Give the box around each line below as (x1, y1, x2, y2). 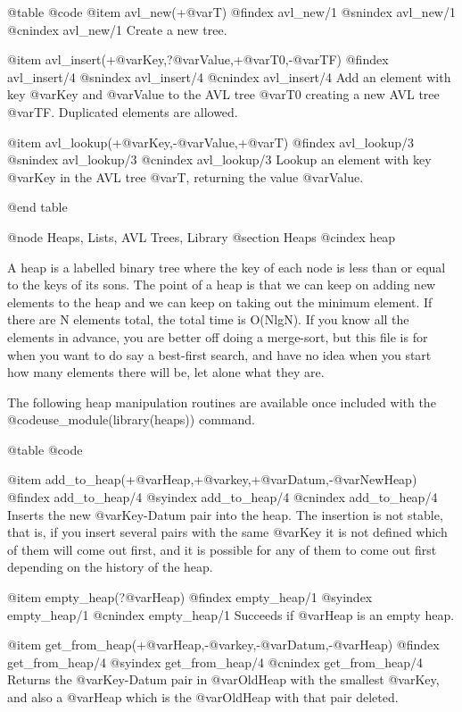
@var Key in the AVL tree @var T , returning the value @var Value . (7, 167, 364, 186)
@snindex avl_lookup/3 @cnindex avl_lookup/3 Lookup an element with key (7, 150, 432, 169)
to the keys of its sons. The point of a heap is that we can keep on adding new (7, 275, 436, 294)
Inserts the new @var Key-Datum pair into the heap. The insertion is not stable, (7, 505, 443, 524)
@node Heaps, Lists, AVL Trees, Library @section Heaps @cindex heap (7, 227, 396, 246)
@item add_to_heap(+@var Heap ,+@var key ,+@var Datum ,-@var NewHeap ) (7, 470, 417, 489)
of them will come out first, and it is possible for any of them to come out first (7, 540, 437, 558)
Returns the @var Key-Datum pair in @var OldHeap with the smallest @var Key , (7, 670, 440, 689)
